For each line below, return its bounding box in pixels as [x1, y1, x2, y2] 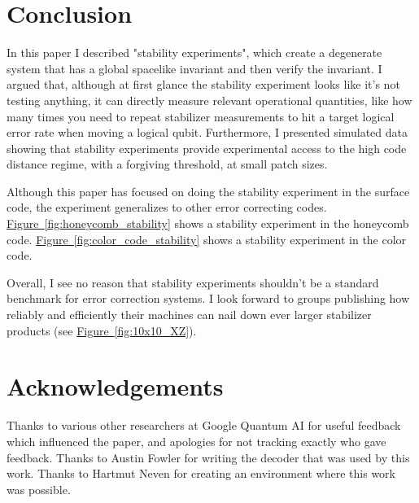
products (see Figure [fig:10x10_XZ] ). [7, 321, 197, 339]
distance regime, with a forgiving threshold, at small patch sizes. [7, 155, 328, 173]
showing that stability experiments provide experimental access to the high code [7, 139, 407, 156]
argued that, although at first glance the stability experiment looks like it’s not [7, 76, 400, 93]
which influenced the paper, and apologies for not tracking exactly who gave [7, 432, 386, 449]
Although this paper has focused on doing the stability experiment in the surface [7, 182, 410, 199]
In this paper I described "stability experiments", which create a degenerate [7, 44, 382, 61]
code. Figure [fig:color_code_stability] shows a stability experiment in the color [7, 230, 407, 247]
